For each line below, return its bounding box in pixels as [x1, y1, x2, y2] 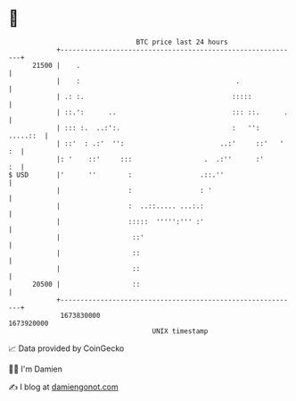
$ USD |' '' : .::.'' [8, 170, 225, 180]
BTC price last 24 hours [136, 38, 228, 46]
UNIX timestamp [152, 326, 209, 336]
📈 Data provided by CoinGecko [8, 343, 125, 354]
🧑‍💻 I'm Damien [8, 363, 63, 374]
